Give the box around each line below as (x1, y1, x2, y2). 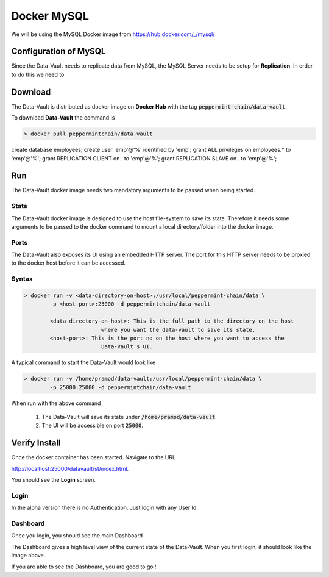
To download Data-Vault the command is (11, 114, 115, 121)
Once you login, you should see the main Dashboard (11, 532, 143, 539)
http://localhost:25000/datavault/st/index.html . (11, 465, 129, 472)
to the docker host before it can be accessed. (11, 259, 126, 267)
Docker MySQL (11, 9, 90, 23)
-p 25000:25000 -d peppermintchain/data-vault (49, 384, 191, 390)
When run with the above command (11, 400, 101, 407)
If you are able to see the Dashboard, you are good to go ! (11, 563, 157, 570)
